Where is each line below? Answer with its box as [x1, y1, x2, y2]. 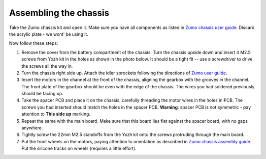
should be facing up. [21, 91, 64, 97]
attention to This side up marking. [21, 111, 91, 117]
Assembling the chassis [9, 7, 109, 18]
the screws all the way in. [21, 63, 73, 69]
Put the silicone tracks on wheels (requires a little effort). [21, 145, 136, 152]
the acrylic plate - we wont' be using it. [9, 31, 89, 37]
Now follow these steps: [9, 40, 59, 46]
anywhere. [21, 125, 43, 131]
